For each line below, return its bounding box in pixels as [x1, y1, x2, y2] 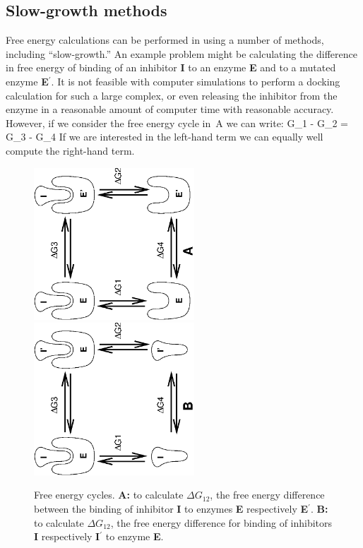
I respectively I [34, 529, 100, 544]
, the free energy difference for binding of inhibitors [110, 515, 333, 530]
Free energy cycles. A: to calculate [34, 487, 184, 502]
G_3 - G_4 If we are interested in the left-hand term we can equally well [6, 129, 323, 144]
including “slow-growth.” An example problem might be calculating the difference [6, 46, 357, 61]
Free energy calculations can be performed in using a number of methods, [6, 32, 324, 47]
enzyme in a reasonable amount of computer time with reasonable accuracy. [6, 102, 334, 117]
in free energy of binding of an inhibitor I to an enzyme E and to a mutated [6, 60, 336, 75]
